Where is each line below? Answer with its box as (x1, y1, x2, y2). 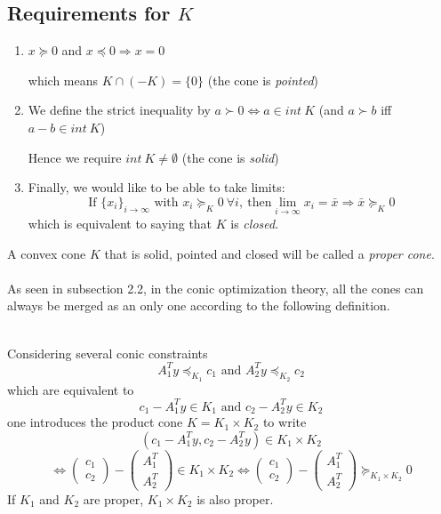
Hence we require (28, 148, 122, 166)
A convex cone (7, 244, 86, 262)
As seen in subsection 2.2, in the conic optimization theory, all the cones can (7, 278, 424, 297)
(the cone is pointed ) (207, 70, 318, 89)
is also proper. (196, 490, 274, 509)
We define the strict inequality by (28, 100, 211, 119)
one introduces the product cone (7, 413, 183, 431)
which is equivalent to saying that (28, 213, 212, 232)
